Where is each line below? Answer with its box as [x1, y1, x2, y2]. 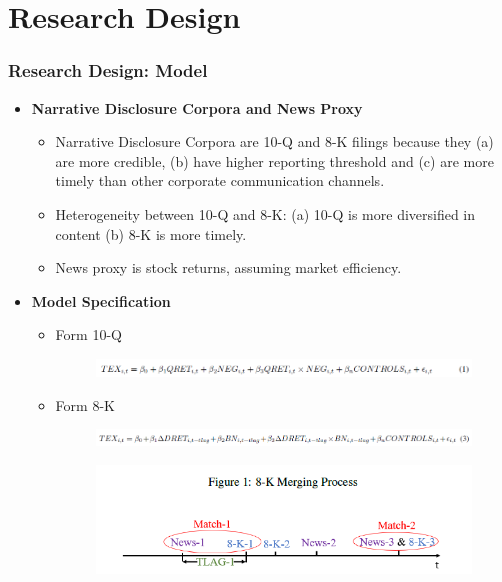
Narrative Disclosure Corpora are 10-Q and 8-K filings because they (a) [55, 131, 494, 152]
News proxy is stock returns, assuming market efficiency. [55, 257, 402, 278]
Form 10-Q [55, 324, 122, 345]
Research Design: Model [8, 58, 208, 83]
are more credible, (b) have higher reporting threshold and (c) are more [55, 150, 494, 171]
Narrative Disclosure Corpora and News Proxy [31, 97, 363, 118]
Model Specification [31, 290, 171, 311]
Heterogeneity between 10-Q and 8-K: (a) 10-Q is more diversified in [55, 203, 476, 224]
